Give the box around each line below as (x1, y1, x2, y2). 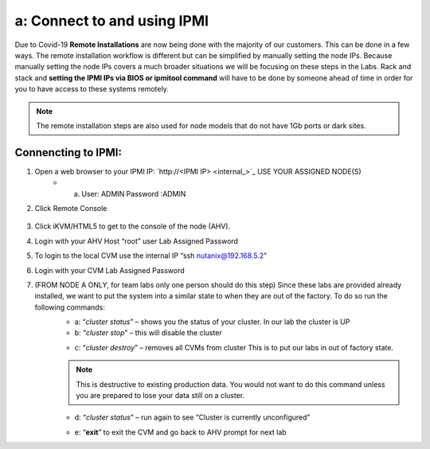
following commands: (34, 303, 105, 312)
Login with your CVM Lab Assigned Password (34, 265, 185, 275)
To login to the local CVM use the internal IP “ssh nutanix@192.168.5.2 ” (34, 251, 267, 260)
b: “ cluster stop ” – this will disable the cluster (74, 328, 222, 338)
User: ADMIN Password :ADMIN (81, 189, 186, 198)
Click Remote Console (34, 203, 107, 213)
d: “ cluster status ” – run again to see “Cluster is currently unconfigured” (74, 412, 311, 422)
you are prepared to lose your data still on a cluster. (76, 391, 245, 400)
